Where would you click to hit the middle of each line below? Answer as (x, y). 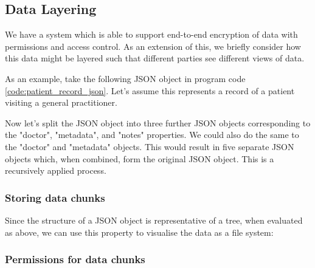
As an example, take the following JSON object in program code (125, 78)
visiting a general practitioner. (61, 102)
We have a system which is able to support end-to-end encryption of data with (151, 34)
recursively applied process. (56, 170)
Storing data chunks (55, 197)
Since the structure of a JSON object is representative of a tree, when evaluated (154, 220)
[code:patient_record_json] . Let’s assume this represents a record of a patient (150, 90)
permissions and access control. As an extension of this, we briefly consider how (153, 46)
